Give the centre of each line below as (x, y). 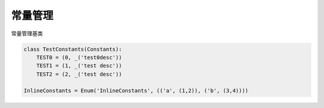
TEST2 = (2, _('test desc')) (79, 74)
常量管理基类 (27, 33)
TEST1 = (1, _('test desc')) (79, 66)
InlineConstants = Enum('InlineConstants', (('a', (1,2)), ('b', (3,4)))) (136, 91)
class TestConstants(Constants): (73, 49)
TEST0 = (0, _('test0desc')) (79, 57)
